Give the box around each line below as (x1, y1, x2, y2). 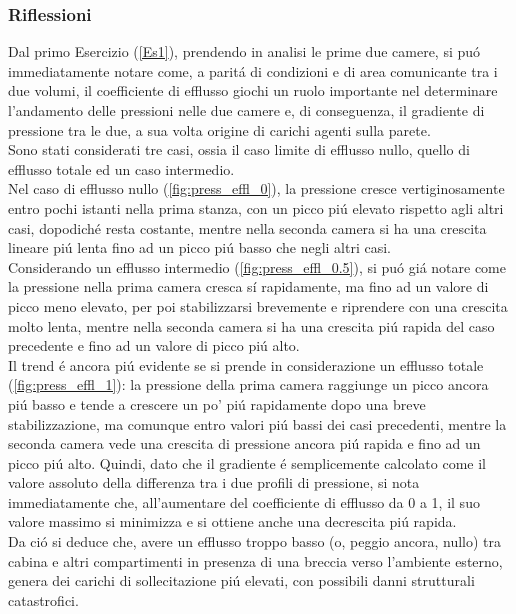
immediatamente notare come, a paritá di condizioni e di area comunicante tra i (8, 60, 498, 81)
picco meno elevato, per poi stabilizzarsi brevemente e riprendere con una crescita (8, 295, 508, 316)
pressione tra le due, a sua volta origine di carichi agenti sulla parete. (8, 119, 431, 140)
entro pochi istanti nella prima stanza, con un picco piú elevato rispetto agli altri (8, 197, 504, 218)
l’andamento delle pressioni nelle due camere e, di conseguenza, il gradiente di (8, 100, 485, 120)
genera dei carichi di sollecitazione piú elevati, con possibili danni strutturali (8, 570, 475, 591)
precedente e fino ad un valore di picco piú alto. (8, 335, 300, 356)
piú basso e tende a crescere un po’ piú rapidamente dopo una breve (8, 393, 426, 414)
